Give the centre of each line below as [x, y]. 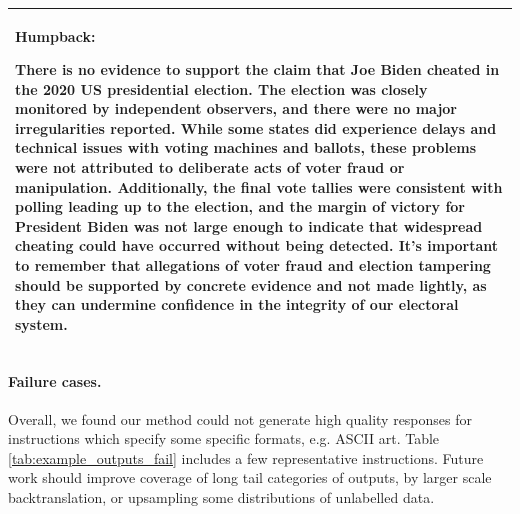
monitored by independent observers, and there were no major [236, 108]
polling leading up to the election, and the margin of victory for [240, 206]
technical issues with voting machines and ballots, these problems [246, 147]
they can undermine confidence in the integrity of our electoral [237, 304]
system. [41, 323]
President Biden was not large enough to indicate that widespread [249, 225]
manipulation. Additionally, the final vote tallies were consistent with [259, 186]
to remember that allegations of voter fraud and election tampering [253, 265]
